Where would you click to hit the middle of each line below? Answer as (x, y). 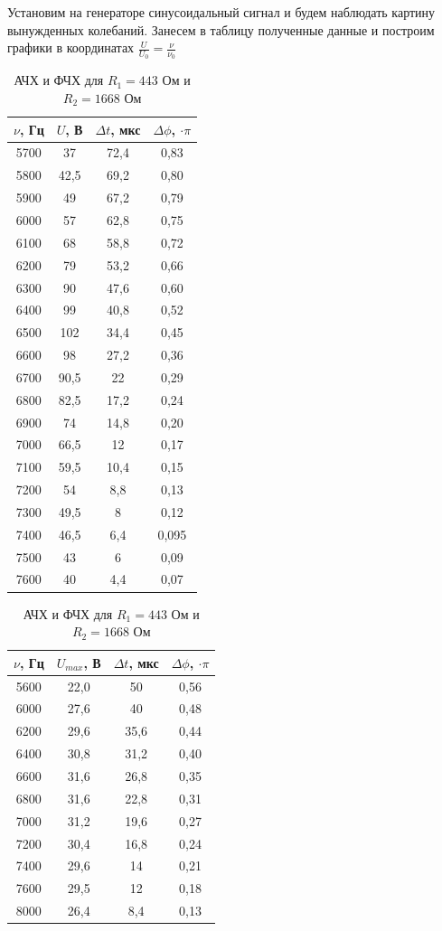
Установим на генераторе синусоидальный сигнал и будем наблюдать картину (221, 12)
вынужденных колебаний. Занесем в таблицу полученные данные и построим (221, 29)
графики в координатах (71, 47)
